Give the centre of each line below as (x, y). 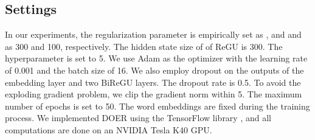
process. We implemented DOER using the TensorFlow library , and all (138, 118)
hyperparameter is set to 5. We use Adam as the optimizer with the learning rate (156, 58)
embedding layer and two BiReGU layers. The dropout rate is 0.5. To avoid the (153, 82)
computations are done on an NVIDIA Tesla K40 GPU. (109, 129)
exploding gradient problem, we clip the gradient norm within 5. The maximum (154, 94)
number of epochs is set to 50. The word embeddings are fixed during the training (157, 106)
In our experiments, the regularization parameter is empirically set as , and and (153, 34)
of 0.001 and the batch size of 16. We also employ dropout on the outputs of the (154, 70)
